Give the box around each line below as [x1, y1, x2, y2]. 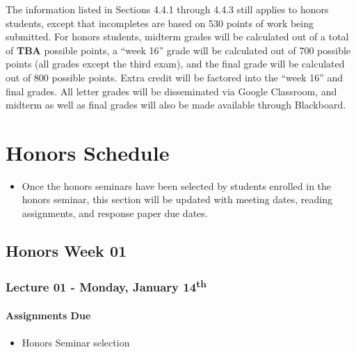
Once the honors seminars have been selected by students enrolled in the [22, 178, 332, 193]
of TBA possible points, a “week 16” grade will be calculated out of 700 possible [6, 42, 351, 57]
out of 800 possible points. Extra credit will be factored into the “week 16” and [6, 70, 343, 84]
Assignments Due [6, 308, 91, 323]
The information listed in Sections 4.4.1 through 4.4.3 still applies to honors [6, 2, 329, 16]
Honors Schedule [6, 138, 170, 166]
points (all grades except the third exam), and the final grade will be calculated [6, 56, 345, 71]
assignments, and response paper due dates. [22, 206, 208, 221]
